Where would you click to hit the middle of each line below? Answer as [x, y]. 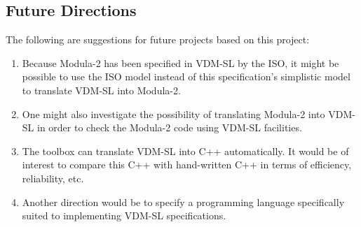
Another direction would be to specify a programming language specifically [183, 202]
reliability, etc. [53, 178]
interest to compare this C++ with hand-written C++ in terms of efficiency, [187, 164]
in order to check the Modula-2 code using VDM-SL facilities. [169, 127]
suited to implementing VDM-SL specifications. [124, 215]
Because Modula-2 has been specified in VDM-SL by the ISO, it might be [180, 63]
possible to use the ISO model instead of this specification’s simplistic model [186, 76]
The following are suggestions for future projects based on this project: [158, 39]
